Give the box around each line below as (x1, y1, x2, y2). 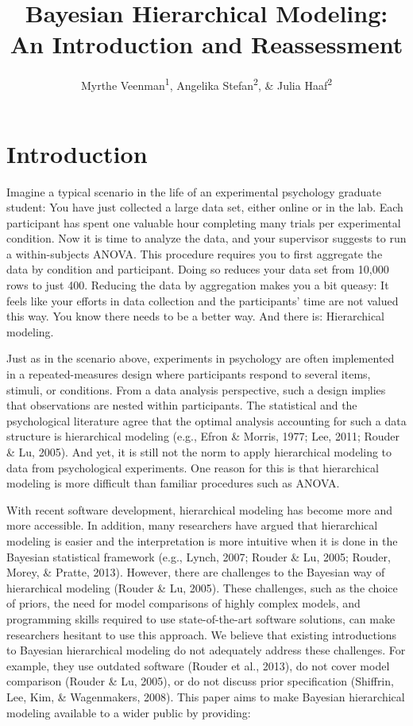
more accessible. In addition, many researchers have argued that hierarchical (6, 517, 378, 534)
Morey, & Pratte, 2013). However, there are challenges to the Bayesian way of (6, 564, 385, 580)
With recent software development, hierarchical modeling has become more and (6, 501, 393, 518)
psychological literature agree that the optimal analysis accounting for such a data (6, 412, 407, 429)
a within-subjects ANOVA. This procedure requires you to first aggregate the (6, 245, 383, 262)
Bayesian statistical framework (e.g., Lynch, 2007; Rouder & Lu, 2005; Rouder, (6, 548, 391, 565)
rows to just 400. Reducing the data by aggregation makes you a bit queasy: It (6, 277, 389, 293)
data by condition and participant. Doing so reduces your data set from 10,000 (6, 261, 389, 278)
